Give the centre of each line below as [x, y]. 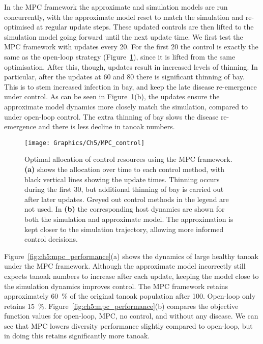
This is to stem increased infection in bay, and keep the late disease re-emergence [130, 86]
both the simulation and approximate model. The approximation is [129, 219]
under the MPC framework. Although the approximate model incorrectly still [125, 266]
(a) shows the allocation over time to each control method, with [125, 169]
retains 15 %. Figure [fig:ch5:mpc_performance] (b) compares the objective [121, 306]
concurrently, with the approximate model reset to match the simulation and [124, 17]
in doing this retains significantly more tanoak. [77, 336]
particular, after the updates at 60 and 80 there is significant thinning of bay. [124, 77]
